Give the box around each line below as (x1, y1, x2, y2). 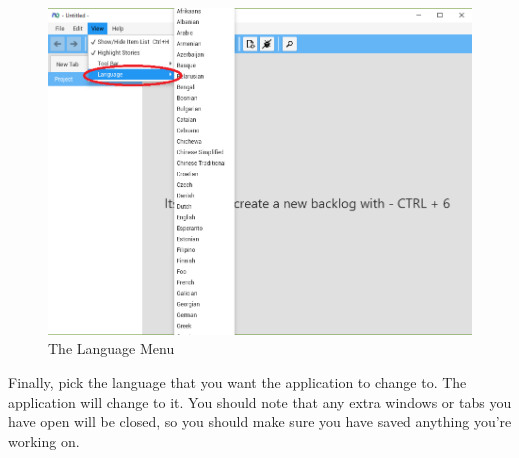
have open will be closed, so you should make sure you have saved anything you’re (8, 411, 512, 432)
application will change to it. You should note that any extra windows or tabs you (8, 391, 512, 412)
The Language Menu (48, 338, 175, 359)
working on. (8, 430, 80, 451)
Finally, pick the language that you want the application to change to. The (8, 372, 467, 393)
